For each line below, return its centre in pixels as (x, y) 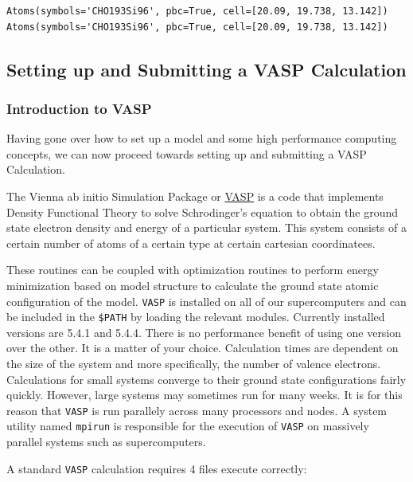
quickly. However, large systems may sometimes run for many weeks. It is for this (205, 395)
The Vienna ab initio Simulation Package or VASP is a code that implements (195, 196)
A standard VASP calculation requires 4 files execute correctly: (157, 468)
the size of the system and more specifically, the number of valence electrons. (194, 364)
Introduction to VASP (79, 108)
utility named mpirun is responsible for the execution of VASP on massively (188, 426)
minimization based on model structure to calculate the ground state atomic (193, 285)
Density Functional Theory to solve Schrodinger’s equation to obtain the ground (202, 212)
